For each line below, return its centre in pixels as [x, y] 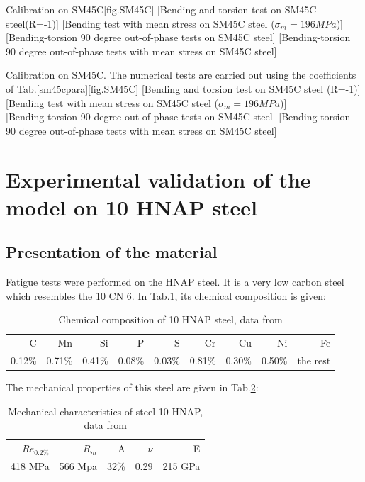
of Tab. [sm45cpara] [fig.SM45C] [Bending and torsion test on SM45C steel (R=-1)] [183, 88]
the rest [314, 360]
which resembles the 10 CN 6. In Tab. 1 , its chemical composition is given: [166, 295]
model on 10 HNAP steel [131, 207]
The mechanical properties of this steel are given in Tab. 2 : [132, 387]
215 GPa [181, 465]
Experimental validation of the [158, 179]
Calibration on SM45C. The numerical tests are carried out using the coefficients [181, 75]
